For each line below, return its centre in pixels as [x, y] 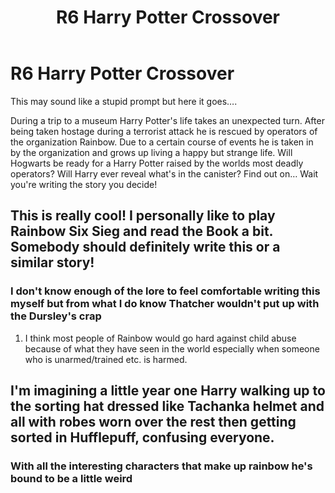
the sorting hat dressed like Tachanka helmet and [167, 406]
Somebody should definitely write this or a [145, 247]
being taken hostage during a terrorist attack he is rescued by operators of [164, 131]
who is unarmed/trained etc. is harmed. [106, 359]
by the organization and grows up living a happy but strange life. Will [151, 152]
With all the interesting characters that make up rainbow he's [161, 466]
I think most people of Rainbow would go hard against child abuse [160, 338]
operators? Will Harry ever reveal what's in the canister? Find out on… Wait [164, 173]
